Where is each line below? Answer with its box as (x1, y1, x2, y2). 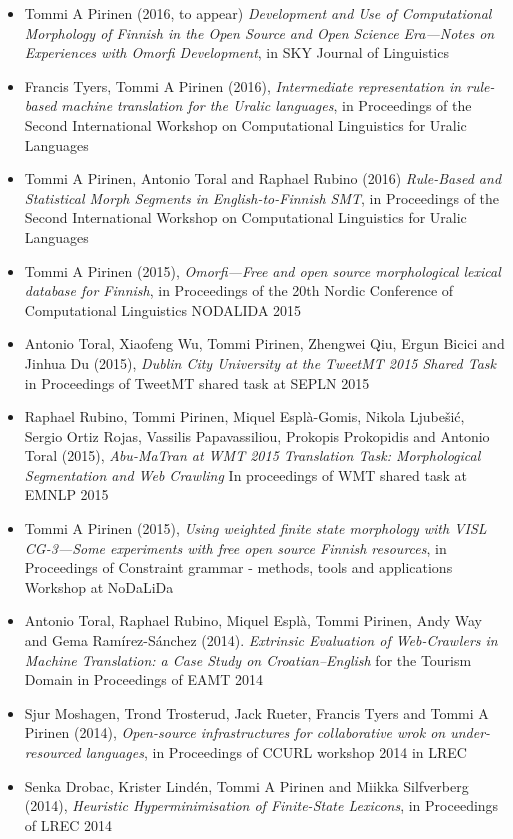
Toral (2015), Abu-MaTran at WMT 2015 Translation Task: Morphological (24, 445, 481, 466)
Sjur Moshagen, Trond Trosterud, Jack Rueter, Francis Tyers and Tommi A (24, 702, 489, 723)
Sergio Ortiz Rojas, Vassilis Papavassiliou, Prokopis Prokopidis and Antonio (24, 425, 490, 446)
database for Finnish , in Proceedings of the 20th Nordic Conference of (24, 280, 454, 301)
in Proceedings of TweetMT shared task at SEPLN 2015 (24, 372, 370, 393)
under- (450, 722, 491, 743)
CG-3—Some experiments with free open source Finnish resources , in (24, 537, 447, 558)
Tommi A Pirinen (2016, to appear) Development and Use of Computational (24, 3, 492, 23)
